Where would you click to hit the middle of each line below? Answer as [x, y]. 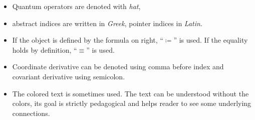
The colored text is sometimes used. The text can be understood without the [131, 93]
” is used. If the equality [211, 40]
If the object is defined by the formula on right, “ [88, 40]
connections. [31, 113]
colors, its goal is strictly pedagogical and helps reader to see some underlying [132, 103]
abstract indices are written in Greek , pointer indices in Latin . [107, 23]
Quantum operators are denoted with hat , [76, 6]
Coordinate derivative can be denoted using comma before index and [118, 67]
